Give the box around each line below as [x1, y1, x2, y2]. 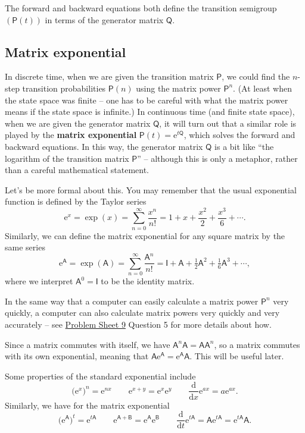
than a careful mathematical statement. [5, 164, 149, 176]
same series [5, 241, 45, 253]
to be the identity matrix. [101, 275, 195, 287]
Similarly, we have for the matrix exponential [5, 399, 170, 411]
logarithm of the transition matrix [5, 152, 129, 164]
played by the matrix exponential [5, 128, 137, 141]
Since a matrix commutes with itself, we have [5, 338, 170, 350]
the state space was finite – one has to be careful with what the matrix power [5, 93, 288, 106]
